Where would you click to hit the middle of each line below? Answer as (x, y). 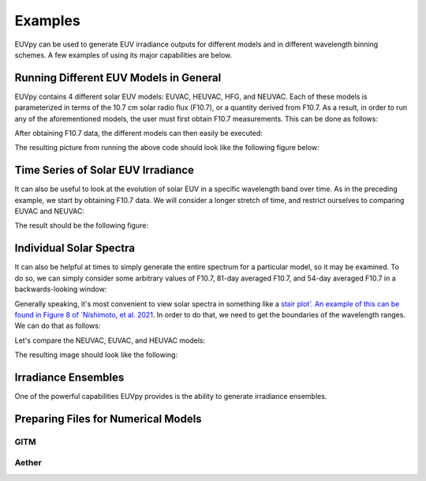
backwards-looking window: (61, 289)
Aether (28, 463)
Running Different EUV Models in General (118, 78)
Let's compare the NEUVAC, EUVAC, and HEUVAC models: (110, 340)
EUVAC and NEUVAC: (50, 211)
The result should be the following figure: (82, 226)
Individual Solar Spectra (75, 248)
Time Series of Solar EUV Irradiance (105, 170)
